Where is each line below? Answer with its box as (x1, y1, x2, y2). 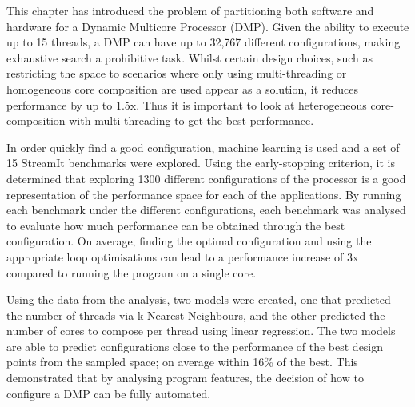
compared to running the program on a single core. (6, 264, 257, 281)
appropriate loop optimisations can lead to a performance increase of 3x (6, 248, 359, 265)
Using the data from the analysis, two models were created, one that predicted (6, 291, 391, 308)
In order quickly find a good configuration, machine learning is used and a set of (6, 138, 400, 155)
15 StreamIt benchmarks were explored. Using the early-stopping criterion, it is (6, 154, 395, 171)
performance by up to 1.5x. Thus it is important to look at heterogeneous (6, 96, 367, 113)
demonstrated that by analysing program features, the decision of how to (6, 369, 364, 386)
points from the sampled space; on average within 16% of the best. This (6, 353, 358, 370)
